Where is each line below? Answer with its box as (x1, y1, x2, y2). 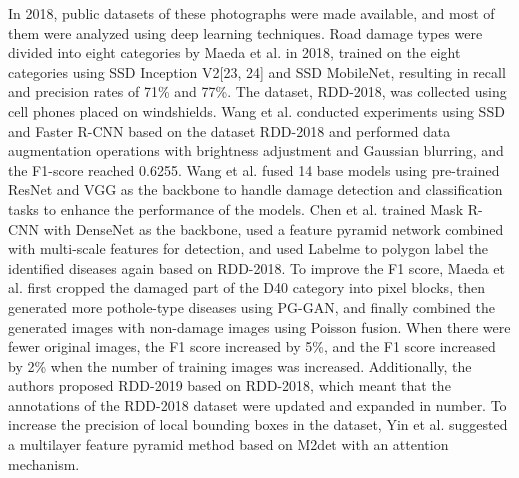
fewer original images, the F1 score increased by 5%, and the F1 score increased (8, 336, 496, 357)
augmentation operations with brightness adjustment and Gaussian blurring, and (8, 140, 504, 161)
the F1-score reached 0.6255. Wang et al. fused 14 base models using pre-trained (8, 159, 500, 180)
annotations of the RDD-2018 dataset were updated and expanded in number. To (8, 394, 507, 415)
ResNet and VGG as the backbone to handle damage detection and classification (8, 179, 503, 200)
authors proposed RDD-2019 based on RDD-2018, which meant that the (8, 375, 451, 396)
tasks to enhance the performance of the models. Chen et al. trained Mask (8, 198, 464, 219)
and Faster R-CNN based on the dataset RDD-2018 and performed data (8, 120, 451, 141)
